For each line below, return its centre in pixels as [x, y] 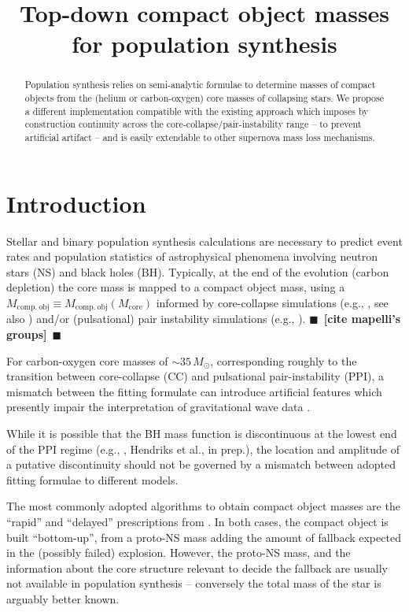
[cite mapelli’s [362, 319]
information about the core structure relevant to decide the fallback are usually [197, 567]
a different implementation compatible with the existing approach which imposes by [197, 111]
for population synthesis [204, 44]
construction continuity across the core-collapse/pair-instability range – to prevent [193, 124]
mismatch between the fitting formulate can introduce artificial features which [194, 391]
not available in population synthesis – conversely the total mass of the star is [194, 583]
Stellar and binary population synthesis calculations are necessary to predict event [204, 241]
